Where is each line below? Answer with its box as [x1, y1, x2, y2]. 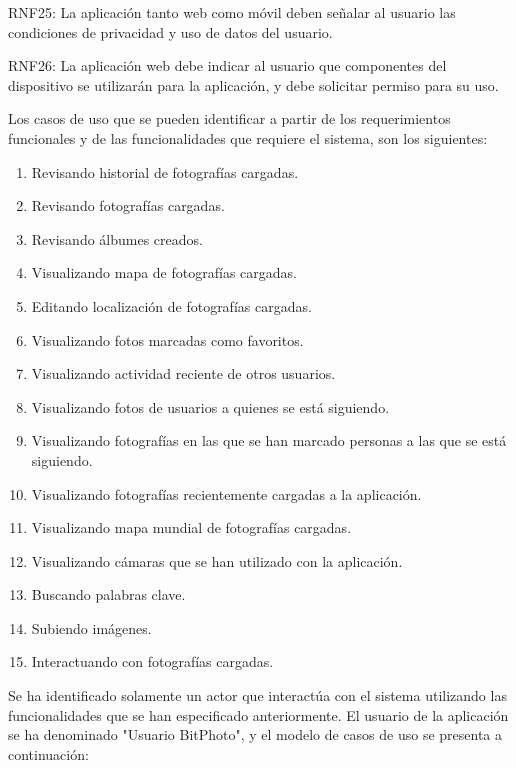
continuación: [8, 743, 89, 764]
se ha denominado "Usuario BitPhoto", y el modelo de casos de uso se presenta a [8, 724, 503, 745]
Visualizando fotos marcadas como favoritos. [31, 329, 304, 350]
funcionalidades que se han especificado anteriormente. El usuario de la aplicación [8, 704, 509, 725]
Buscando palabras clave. [31, 584, 186, 605]
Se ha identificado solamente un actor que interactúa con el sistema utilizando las [8, 685, 507, 706]
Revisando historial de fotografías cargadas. [31, 161, 299, 182]
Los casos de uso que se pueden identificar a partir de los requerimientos [8, 108, 451, 129]
